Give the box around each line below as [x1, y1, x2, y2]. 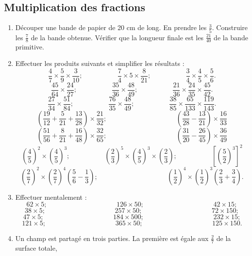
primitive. [15, 42, 44, 52]
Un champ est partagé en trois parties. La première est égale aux [15, 233, 209, 243]
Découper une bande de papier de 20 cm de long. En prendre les [15, 22, 207, 32]
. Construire [212, 22, 248, 32]
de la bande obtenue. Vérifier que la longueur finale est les [31, 32, 203, 42]
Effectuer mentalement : [15, 192, 87, 202]
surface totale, [15, 243, 57, 253]
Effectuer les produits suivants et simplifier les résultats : [15, 58, 185, 68]
